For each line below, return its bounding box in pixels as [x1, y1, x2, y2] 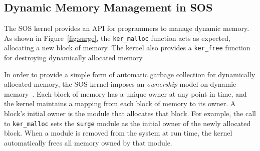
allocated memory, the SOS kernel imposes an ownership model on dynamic [4, 79, 236, 89]
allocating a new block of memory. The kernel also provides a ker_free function [4, 42, 250, 53]
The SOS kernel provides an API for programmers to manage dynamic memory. [4, 23, 249, 33]
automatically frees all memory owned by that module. [4, 137, 172, 148]
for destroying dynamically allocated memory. [4, 52, 144, 63]
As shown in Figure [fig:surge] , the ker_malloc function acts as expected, [4, 32, 230, 43]
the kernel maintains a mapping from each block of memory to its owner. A [4, 98, 236, 109]
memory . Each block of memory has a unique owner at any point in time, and [4, 88, 247, 99]
